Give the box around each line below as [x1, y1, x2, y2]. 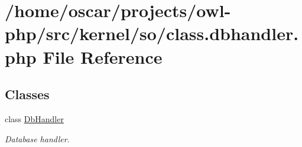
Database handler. [5, 132, 70, 145]
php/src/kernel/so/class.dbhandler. [5, 21, 299, 45]
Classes [5, 85, 50, 103]
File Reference [43, 44, 163, 68]
